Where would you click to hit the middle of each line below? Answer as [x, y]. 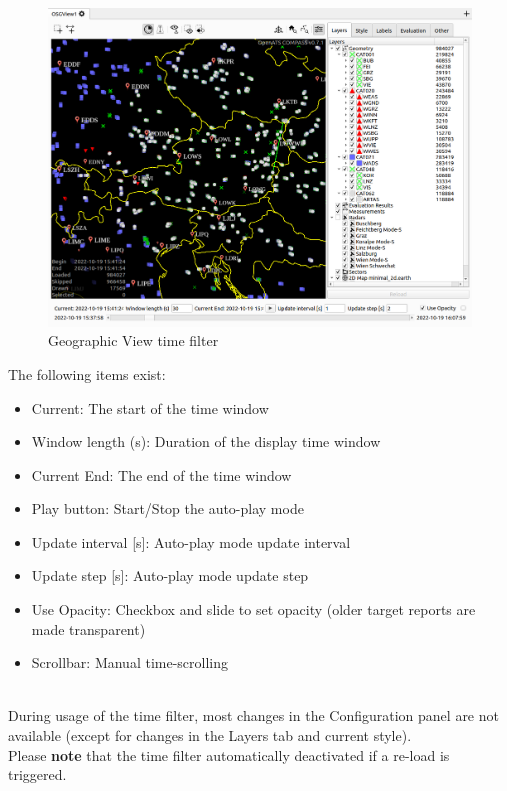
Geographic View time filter [133, 340]
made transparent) [88, 628]
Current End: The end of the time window [161, 474]
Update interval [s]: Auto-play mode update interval [191, 541]
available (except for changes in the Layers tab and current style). [210, 735]
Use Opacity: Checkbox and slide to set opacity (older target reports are [253, 609]
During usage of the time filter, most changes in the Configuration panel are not [253, 715]
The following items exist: [87, 373]
